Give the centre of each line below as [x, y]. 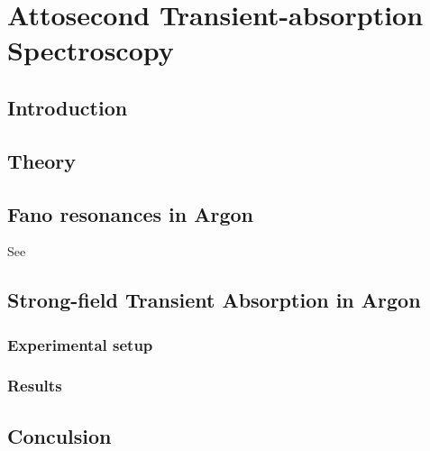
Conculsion [59, 435]
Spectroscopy [91, 50]
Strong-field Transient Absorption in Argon [214, 300]
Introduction [68, 107]
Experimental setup [80, 344]
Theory [42, 160]
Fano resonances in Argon [130, 213]
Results [35, 386]
